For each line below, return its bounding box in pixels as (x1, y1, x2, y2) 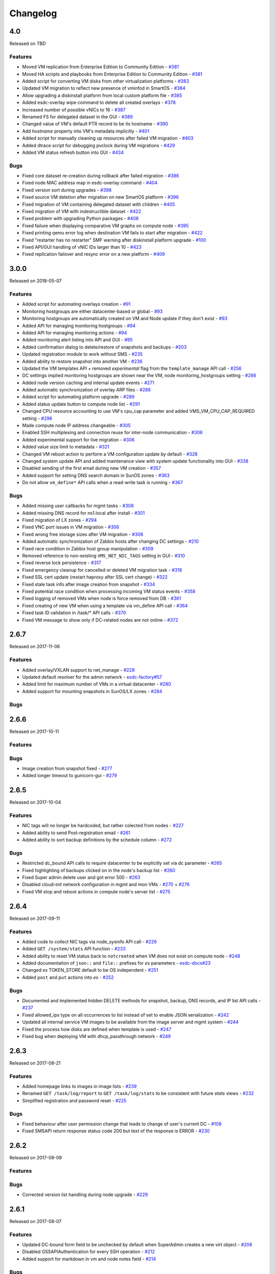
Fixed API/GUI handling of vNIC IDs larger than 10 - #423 (22, 244, 142, 250)
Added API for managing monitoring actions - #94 (22, 329, 127, 336)
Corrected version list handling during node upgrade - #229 (22, 1191, 148, 1198)
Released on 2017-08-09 (9, 1155, 62, 1161)
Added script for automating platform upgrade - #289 (22, 394, 135, 400)
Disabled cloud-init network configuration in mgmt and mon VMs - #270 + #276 (22, 882, 190, 888)
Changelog (9, 8, 57, 19)
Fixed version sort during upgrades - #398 (22, 187, 112, 193)
